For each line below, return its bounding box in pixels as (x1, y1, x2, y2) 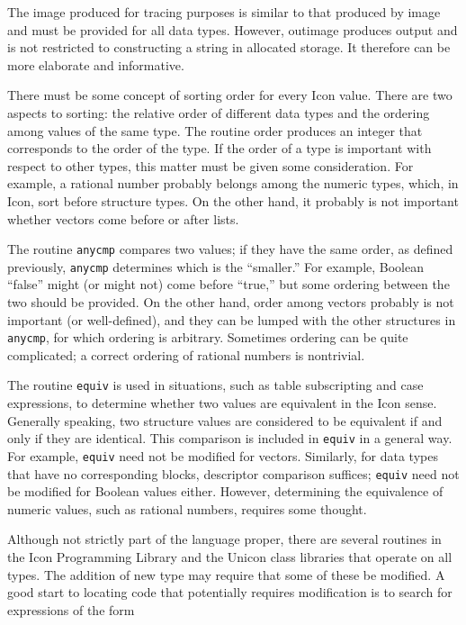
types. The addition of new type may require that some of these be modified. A (7, 565, 445, 584)
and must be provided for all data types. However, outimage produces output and (7, 20, 458, 39)
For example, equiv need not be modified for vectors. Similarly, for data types (7, 446, 438, 465)
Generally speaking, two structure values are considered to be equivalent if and (7, 411, 443, 430)
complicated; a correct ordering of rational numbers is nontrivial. (7, 345, 365, 364)
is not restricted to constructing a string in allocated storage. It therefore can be (7, 38, 451, 57)
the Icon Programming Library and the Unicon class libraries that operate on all (7, 548, 453, 566)
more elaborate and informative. (7, 55, 184, 74)
